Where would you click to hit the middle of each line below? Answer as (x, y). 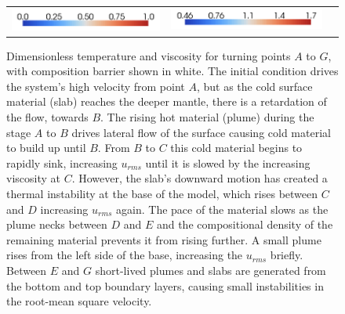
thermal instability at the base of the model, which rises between (162, 194)
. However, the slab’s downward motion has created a (200, 178)
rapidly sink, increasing (62, 162)
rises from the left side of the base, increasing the (125, 255)
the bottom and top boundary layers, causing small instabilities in (165, 285)
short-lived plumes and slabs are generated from (211, 271)
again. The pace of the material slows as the (222, 209)
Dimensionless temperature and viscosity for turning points (149, 55)
